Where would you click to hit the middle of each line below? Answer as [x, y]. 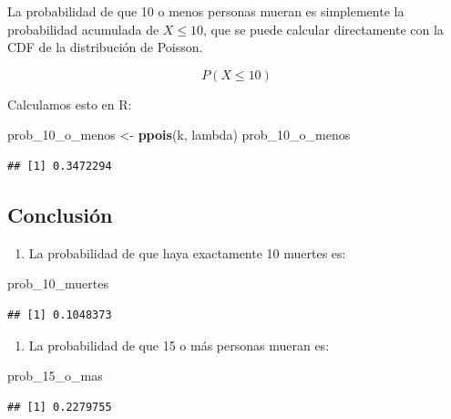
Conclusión [60, 214]
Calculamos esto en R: [70, 104]
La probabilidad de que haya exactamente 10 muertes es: [187, 252]
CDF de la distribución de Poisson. [105, 47]
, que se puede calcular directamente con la [323, 29]
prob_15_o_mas [55, 376]
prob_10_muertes [58, 283]
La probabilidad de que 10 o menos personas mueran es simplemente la [206, 11]
